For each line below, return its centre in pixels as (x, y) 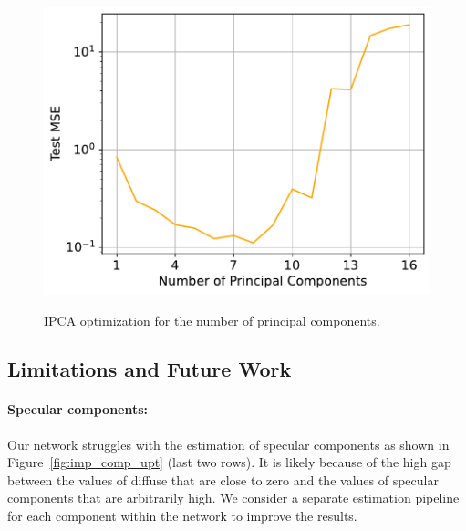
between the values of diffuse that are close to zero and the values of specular (223, 479)
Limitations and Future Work (150, 369)
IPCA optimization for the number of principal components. (212, 320)
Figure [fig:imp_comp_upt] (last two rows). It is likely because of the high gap (229, 462)
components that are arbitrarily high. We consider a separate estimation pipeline (233, 498)
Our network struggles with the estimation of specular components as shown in (228, 444)
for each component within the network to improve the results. (182, 516)
